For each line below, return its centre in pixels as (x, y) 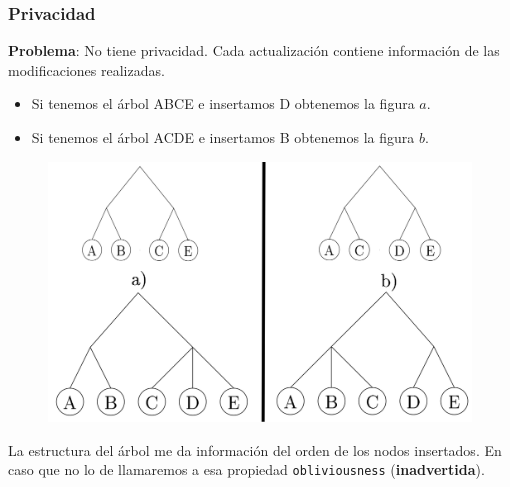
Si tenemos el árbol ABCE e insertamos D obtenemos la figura (223, 103)
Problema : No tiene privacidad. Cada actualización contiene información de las (254, 50)
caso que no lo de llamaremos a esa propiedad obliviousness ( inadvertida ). (246, 469)
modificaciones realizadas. (86, 69)
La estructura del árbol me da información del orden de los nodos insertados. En (255, 449)
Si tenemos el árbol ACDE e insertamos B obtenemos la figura (223, 137)
